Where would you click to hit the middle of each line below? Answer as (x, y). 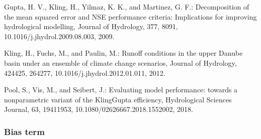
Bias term (24, 131)
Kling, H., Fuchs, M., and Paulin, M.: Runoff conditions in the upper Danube (123, 53)
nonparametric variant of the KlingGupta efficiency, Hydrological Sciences (118, 99)
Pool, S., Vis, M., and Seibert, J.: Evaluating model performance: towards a (121, 90)
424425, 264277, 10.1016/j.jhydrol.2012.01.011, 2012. (85, 73)
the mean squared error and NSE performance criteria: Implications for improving (130, 16)
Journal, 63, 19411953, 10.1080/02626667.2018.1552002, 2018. (99, 109)
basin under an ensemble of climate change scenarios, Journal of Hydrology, (120, 62)
